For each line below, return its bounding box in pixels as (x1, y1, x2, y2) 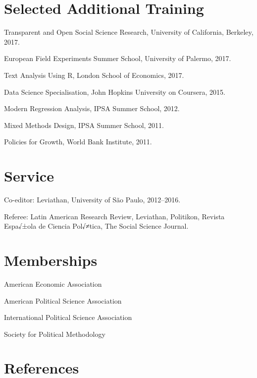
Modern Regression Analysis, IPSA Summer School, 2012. (4, 103, 180, 114)
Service (4, 166, 54, 186)
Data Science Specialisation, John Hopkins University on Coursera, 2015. (4, 86, 225, 97)
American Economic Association (4, 278, 102, 289)
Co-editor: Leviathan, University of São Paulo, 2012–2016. (4, 194, 181, 204)
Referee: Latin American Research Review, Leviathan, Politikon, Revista (4, 211, 225, 221)
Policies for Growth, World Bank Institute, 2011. (4, 136, 152, 147)
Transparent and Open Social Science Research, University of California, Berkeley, (4, 27, 254, 37)
